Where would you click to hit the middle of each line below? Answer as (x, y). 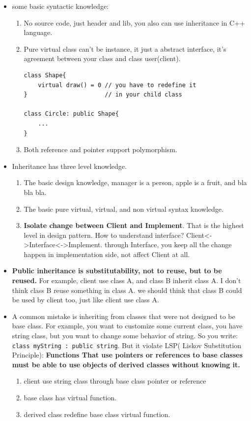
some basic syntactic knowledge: (60, 6)
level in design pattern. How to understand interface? (104, 235)
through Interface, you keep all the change (168, 244)
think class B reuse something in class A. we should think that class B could (127, 290)
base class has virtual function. (70, 398)
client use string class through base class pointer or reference (115, 381)
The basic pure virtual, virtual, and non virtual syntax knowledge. (124, 209)
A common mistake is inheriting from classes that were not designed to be (124, 316)
